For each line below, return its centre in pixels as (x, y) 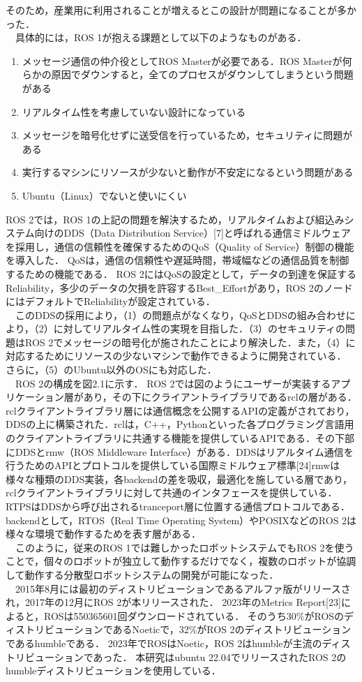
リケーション (35, 397)
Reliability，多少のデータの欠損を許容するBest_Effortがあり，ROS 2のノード (179, 287)
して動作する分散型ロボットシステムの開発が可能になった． (142, 574)
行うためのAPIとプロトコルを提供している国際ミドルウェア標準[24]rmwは (173, 465)
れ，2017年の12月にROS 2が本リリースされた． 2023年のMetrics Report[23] (173, 602)
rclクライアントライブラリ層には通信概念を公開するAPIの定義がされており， (180, 410)
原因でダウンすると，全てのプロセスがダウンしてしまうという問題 (202, 74)
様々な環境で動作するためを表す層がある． (103, 534)
